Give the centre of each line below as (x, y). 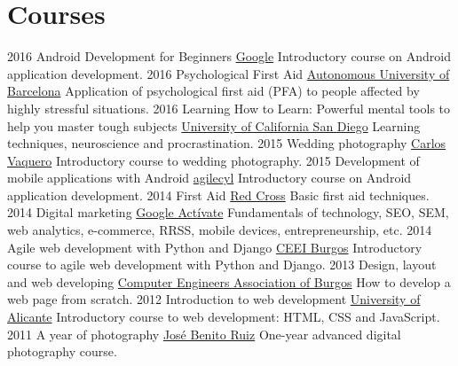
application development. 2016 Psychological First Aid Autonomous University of (229, 73)
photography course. (62, 351)
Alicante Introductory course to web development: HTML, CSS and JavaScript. (224, 317)
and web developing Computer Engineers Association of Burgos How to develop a (229, 281)
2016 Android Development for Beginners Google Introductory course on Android (229, 56)
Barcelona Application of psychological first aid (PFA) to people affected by (213, 91)
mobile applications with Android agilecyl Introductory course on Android (209, 178)
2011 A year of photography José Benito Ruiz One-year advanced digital (204, 334)
